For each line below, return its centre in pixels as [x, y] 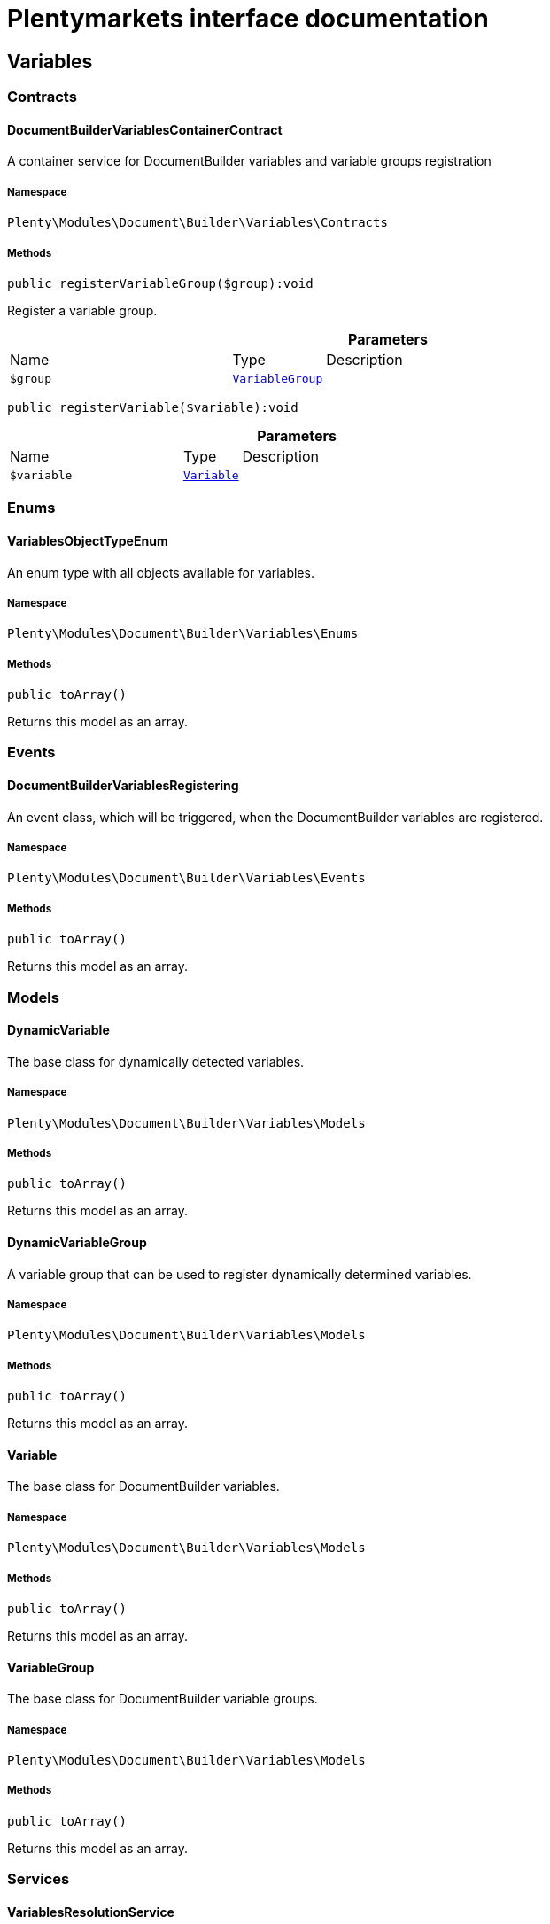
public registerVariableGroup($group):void [160, 283]
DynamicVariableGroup [77, 1243]
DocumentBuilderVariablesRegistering [123, 786]
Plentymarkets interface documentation [248, 19]
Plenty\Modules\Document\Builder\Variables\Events [186, 878]
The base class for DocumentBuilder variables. [143, 1486]
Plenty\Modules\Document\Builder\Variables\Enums [183, 634]
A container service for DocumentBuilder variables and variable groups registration [249, 161]
